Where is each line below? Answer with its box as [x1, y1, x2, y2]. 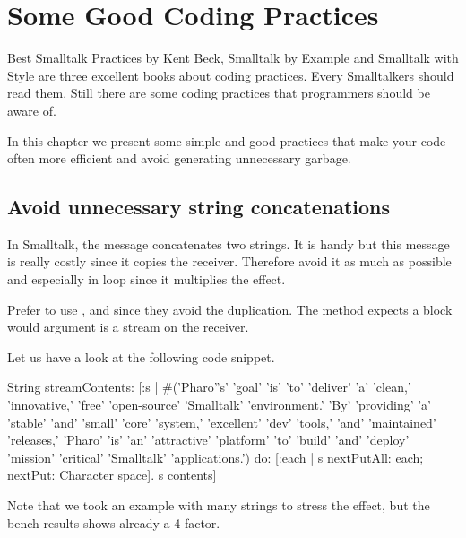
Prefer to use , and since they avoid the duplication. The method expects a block [7, 299, 453, 318]
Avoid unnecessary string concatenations [7, 193, 391, 221]
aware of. [7, 100, 56, 119]
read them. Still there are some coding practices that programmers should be [7, 83, 430, 102]
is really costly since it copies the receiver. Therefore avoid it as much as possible [7, 252, 452, 271]
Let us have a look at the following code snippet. [7, 347, 275, 366]
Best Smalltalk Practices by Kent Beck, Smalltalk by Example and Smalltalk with [7, 48, 459, 67]
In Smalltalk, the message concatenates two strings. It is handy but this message [7, 234, 450, 253]
